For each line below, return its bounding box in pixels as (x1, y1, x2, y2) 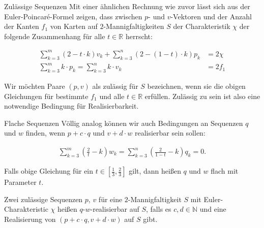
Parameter (4, 177, 37, 187)
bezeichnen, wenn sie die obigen (147, 81, 246, 91)
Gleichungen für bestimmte (4, 90, 89, 101)
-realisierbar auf (90, 204, 139, 214)
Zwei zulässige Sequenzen (4, 193, 83, 204)
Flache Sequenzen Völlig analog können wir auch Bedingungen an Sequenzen (4, 117, 243, 128)
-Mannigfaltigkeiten (103, 21, 164, 31)
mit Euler (190, 193, 221, 204)
